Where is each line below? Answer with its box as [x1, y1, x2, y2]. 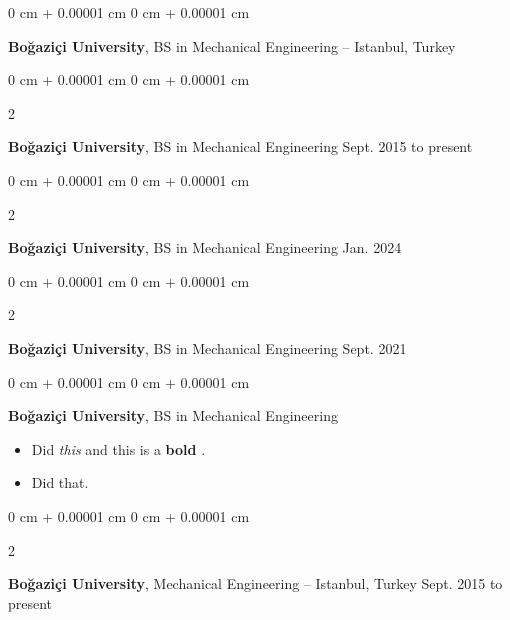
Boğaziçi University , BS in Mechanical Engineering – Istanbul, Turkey [8, 35, 456, 56]
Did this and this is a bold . [31, 438, 206, 459]
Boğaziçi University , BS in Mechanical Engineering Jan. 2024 [8, 237, 402, 258]
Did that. [31, 472, 89, 493]
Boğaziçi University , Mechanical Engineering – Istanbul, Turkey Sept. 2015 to [8, 573, 503, 594]
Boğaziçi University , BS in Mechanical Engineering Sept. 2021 [8, 337, 407, 358]
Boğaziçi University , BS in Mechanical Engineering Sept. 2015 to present [8, 136, 473, 157]
